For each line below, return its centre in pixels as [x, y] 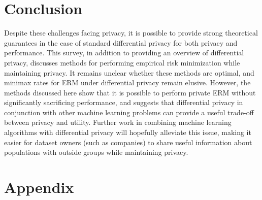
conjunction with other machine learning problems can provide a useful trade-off [129, 112]
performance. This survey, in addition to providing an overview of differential [124, 53]
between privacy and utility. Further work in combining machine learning [118, 122]
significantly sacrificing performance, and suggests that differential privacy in [124, 102]
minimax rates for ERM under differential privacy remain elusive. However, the [127, 82]
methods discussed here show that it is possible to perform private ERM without [130, 92]
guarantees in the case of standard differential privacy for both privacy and [121, 42]
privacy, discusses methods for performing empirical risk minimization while [122, 62]
